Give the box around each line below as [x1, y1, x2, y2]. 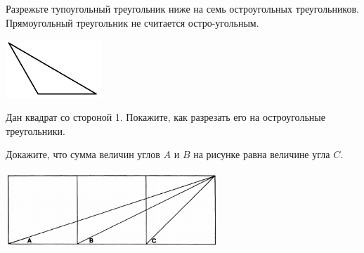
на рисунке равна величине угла [193, 147, 330, 162]
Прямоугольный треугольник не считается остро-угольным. [6, 15, 259, 30]
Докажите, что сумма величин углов [6, 147, 160, 162]
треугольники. [6, 123, 65, 138]
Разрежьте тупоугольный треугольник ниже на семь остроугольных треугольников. [6, 1, 359, 15]
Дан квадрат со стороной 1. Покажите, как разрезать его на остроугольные [6, 110, 325, 124]
